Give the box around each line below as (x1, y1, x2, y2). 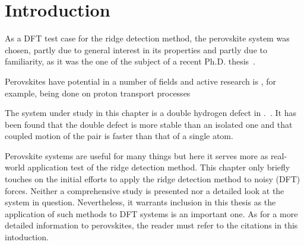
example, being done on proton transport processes (5, 86, 191, 99)
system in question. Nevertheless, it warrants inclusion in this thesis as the (5, 196, 276, 208)
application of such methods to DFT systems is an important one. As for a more (5, 207, 298, 220)
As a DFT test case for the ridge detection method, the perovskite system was (5, 32, 290, 44)
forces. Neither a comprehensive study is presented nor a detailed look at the (5, 184, 284, 196)
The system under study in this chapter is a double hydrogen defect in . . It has (5, 107, 296, 119)
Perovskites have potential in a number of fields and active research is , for (5, 75, 276, 87)
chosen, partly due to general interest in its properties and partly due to (5, 43, 267, 56)
